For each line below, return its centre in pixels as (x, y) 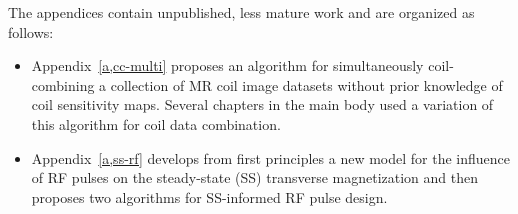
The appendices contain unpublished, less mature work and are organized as (241, 12)
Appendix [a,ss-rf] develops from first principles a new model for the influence (270, 157)
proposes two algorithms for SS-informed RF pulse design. (209, 196)
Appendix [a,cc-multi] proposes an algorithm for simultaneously (227, 65)
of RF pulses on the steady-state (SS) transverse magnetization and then (254, 177)
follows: (31, 31)
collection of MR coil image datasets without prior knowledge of (306, 84)
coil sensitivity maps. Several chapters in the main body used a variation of (262, 104)
